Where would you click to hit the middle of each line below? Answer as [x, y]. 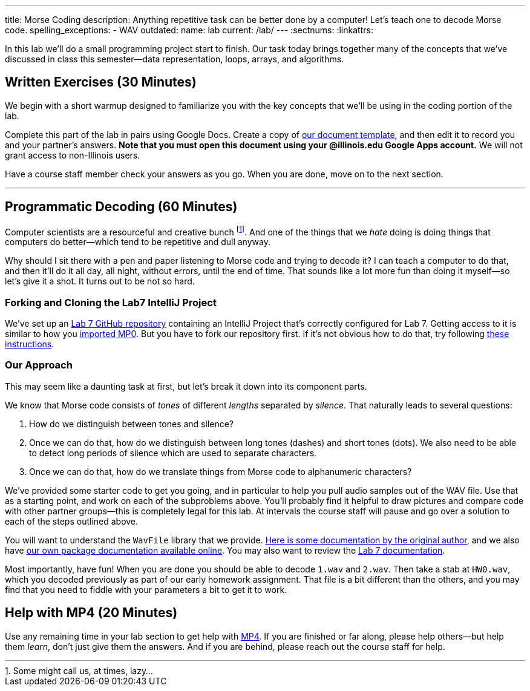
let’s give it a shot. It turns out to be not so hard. [100, 281]
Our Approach [39, 365]
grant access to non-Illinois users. [73, 155]
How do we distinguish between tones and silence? [132, 424]
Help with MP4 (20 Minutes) [91, 613]
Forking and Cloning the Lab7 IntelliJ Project [111, 302]
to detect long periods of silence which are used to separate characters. [173, 453]
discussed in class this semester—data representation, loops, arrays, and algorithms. [175, 59]
